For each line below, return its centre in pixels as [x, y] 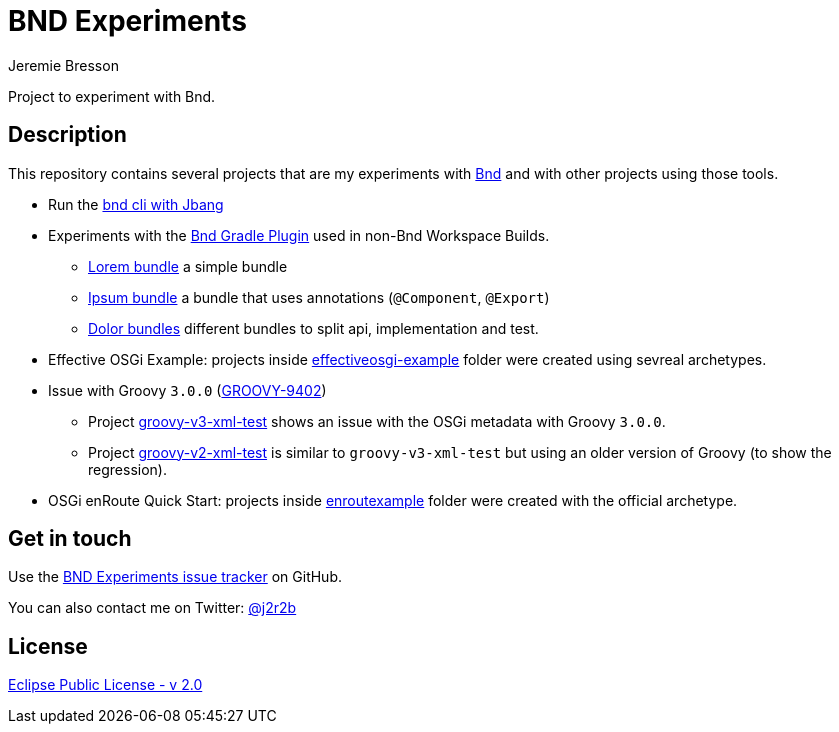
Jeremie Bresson [63, 65]
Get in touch [70, 539]
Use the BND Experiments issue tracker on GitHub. [175, 577]
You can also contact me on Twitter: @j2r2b [152, 608]
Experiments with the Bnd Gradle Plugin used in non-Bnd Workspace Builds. [299, 235]
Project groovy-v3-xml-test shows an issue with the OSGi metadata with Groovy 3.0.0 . [377, 421]
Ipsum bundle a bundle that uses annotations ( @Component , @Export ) [319, 297]
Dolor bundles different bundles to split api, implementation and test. [313, 328]
